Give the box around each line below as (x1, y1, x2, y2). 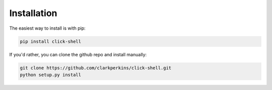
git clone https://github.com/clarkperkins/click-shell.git (20, 65, 172, 70)
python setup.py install (20, 72, 82, 77)
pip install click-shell (20, 38, 82, 44)
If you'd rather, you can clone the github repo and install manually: (9, 51, 147, 57)
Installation (9, 8, 57, 19)
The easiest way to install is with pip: (9, 25, 86, 31)
